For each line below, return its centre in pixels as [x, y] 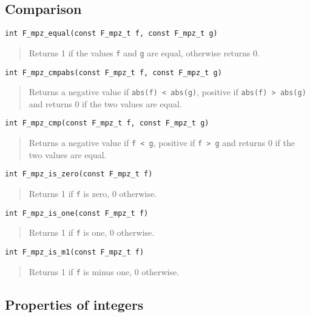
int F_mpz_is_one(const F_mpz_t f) [77, 213]
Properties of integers [74, 304]
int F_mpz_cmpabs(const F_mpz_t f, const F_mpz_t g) [113, 72]
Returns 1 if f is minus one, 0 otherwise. [104, 271]
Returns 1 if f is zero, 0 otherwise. [93, 193]
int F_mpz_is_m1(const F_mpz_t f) [75, 252]
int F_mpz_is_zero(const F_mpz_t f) [79, 174]
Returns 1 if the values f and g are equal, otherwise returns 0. [144, 52]
